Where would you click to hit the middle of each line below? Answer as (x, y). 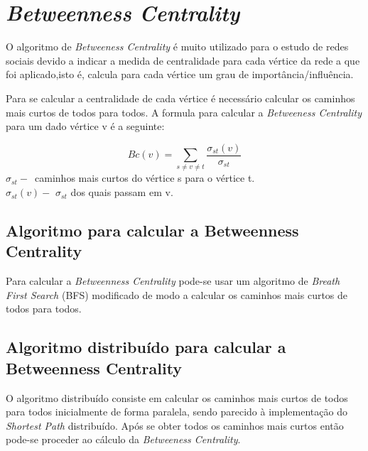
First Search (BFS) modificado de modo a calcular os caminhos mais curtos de (177, 294)
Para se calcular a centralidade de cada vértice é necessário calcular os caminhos (180, 98)
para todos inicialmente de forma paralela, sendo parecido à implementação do (177, 412)
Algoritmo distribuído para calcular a (146, 347)
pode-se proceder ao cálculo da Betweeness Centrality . (123, 439)
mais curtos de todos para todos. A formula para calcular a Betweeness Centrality (184, 112)
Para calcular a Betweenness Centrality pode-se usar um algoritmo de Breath (173, 281)
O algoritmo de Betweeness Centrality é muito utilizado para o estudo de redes (177, 47)
